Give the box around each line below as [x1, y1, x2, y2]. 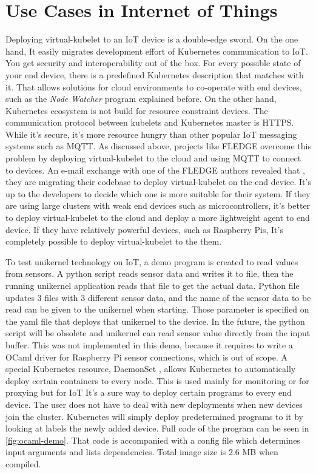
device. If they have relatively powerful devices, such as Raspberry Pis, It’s [5, 223, 283, 235]
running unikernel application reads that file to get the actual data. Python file [5, 279, 300, 291]
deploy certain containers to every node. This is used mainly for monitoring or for [5, 374, 309, 387]
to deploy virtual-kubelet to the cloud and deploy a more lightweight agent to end [5, 211, 310, 224]
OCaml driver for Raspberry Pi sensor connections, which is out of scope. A [5, 350, 288, 363]
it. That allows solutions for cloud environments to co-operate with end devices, [5, 80, 302, 93]
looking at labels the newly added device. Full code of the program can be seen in [5, 422, 309, 435]
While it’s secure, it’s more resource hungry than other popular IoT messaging [5, 127, 297, 140]
